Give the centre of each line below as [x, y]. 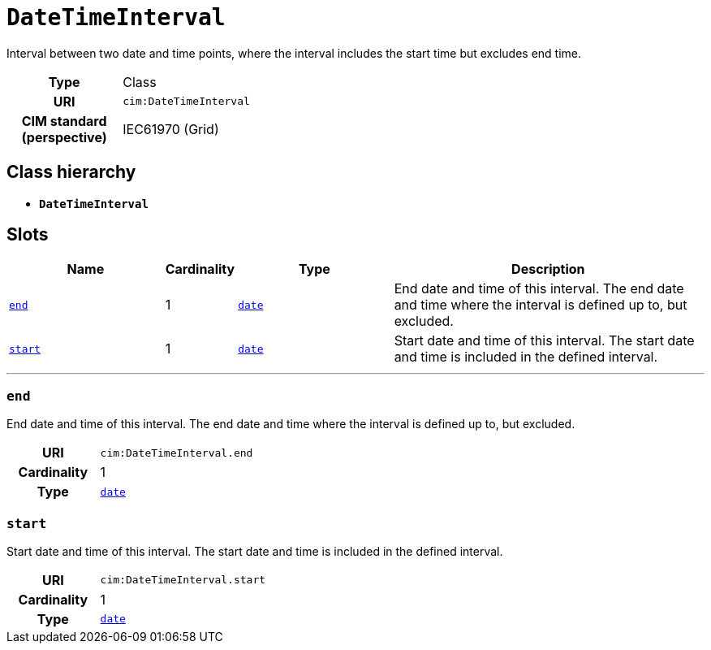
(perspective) [64, 137]
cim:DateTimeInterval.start [183, 580]
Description [548, 269]
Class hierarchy [71, 172]
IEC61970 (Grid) [171, 129]
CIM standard [64, 121]
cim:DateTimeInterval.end [177, 453]
